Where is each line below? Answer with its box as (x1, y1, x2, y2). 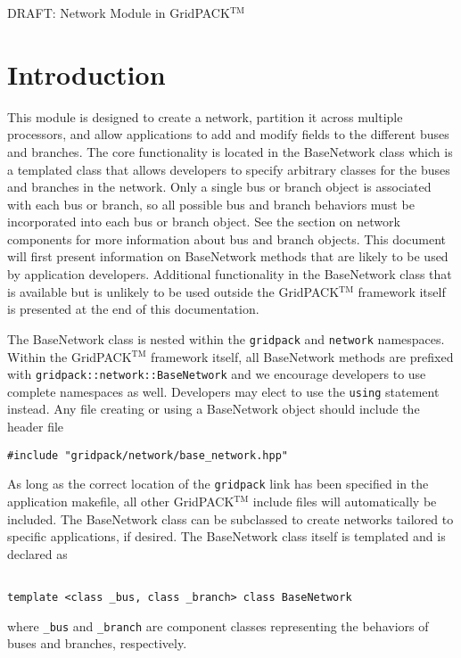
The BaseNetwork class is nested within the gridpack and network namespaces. (7, 329, 445, 348)
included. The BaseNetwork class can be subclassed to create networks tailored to (7, 509, 454, 528)
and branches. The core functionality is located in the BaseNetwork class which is (7, 142, 453, 160)
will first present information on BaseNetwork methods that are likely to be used (7, 247, 449, 266)
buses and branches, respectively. (7, 634, 187, 653)
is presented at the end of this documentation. (7, 300, 259, 318)
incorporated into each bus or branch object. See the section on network (7, 212, 400, 231)
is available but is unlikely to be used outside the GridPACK (7, 282, 340, 300)
